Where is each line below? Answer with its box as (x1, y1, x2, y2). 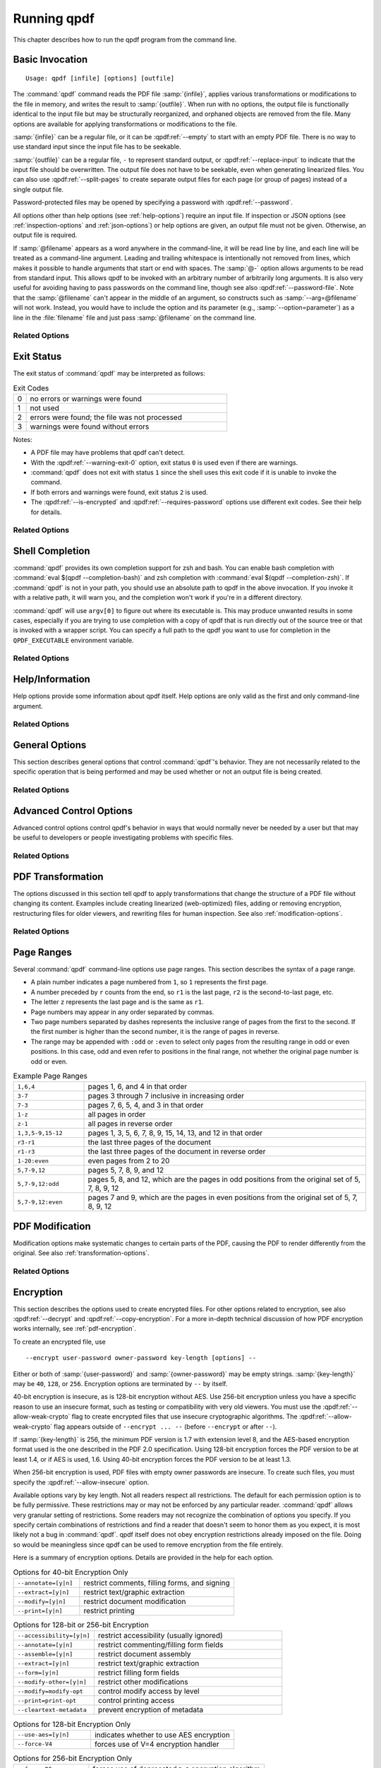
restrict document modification (83, 1597, 186, 1607)
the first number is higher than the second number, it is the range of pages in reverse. (30, 1028, 280, 1036)
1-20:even (17, 1157, 49, 1165)
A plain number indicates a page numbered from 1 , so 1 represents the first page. (30, 978, 268, 987)
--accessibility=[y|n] (17, 1632, 91, 1639)
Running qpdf (13, 11, 95, 26)
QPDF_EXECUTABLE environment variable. (13, 636, 134, 644)
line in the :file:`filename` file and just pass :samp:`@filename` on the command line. (13, 313, 257, 322)
